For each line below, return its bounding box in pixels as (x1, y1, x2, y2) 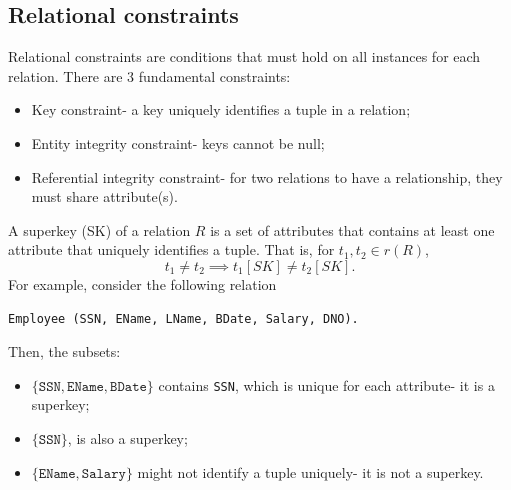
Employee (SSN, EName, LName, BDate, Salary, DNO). (8, 311, 359, 326)
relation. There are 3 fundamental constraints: (8, 65, 291, 86)
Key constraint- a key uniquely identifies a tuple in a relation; (31, 99, 411, 120)
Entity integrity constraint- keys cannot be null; (31, 132, 325, 153)
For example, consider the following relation (8, 273, 277, 294)
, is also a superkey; (67, 427, 188, 448)
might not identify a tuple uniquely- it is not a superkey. (137, 461, 484, 482)
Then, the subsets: (8, 341, 121, 362)
